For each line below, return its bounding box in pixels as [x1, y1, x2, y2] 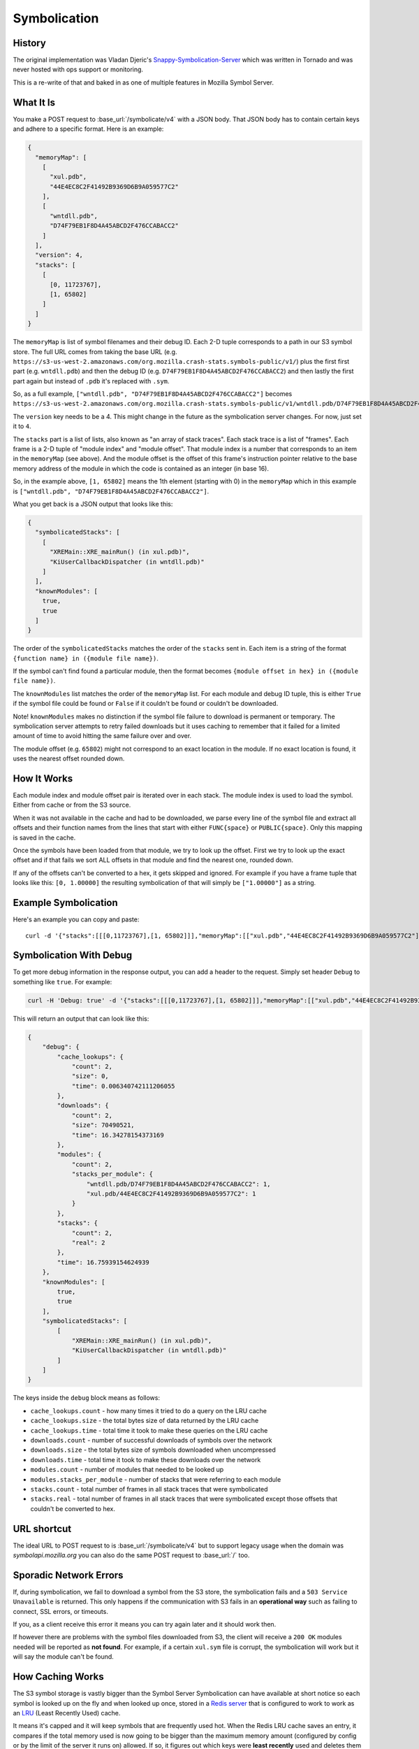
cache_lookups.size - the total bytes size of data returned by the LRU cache [30, 1417, 259, 1425]
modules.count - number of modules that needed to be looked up [30, 1466, 224, 1474]
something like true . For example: [13, 977, 112, 986]
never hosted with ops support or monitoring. [13, 65, 143, 73]
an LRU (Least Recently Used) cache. [13, 1708, 121, 1717]
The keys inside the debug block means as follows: [13, 1394, 161, 1402]
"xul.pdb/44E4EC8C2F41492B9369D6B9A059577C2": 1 [86, 1190, 256, 1198]
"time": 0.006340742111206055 [71, 1082, 175, 1090]
